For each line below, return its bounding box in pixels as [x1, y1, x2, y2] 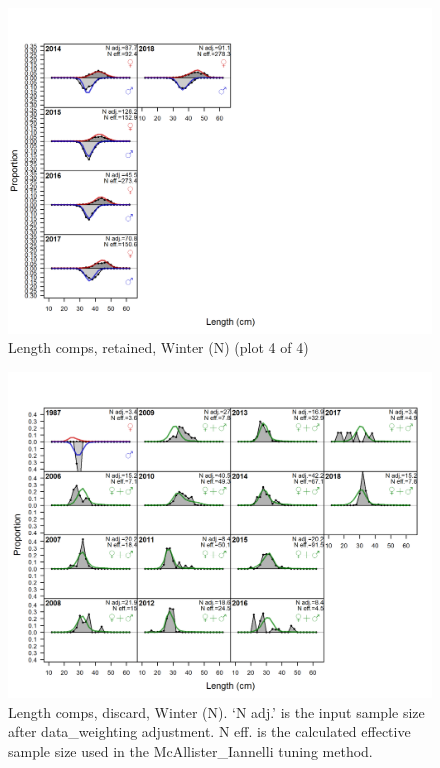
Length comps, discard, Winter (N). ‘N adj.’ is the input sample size [8, 701, 425, 722]
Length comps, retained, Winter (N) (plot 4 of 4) [8, 337, 309, 358]
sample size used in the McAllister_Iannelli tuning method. [8, 740, 373, 761]
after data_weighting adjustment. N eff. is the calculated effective [8, 721, 411, 742]
